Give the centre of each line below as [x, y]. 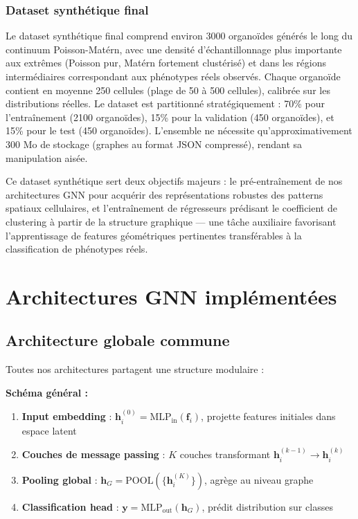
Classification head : [70, 506]
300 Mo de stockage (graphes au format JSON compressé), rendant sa [154, 144]
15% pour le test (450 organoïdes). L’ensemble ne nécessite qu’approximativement [179, 130]
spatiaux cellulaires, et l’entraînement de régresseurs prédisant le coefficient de [171, 208]
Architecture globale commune [118, 340]
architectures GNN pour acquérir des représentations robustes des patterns [164, 194]
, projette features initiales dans [268, 416]
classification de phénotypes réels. [77, 249]
